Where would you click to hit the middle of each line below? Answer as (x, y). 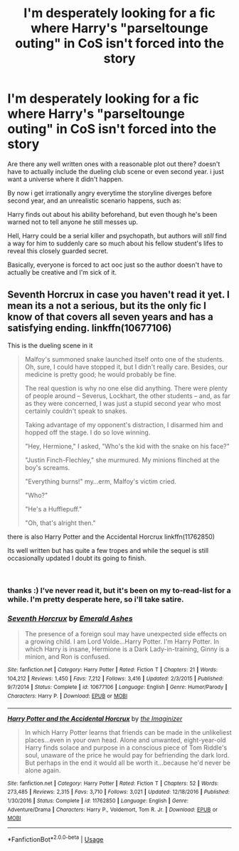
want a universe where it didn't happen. (65, 179)
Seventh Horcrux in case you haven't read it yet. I (118, 295)
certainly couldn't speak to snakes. (76, 411)
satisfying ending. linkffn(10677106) (90, 328)
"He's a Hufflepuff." (53, 509)
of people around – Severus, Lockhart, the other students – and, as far (128, 396)
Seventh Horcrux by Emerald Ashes (70, 618)
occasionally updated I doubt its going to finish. (77, 558)
